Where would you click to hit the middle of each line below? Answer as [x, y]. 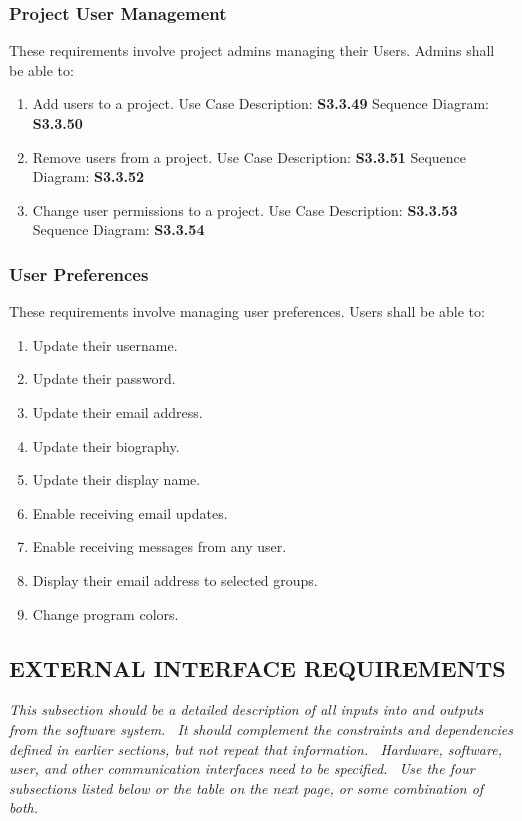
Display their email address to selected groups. [175, 579]
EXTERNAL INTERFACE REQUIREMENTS [257, 667]
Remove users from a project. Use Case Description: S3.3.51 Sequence [249, 156]
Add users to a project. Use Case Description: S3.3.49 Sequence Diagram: [260, 103]
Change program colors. [105, 613]
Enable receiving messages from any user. [159, 546]
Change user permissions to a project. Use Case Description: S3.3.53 [245, 209]
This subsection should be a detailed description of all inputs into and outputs [246, 709]
